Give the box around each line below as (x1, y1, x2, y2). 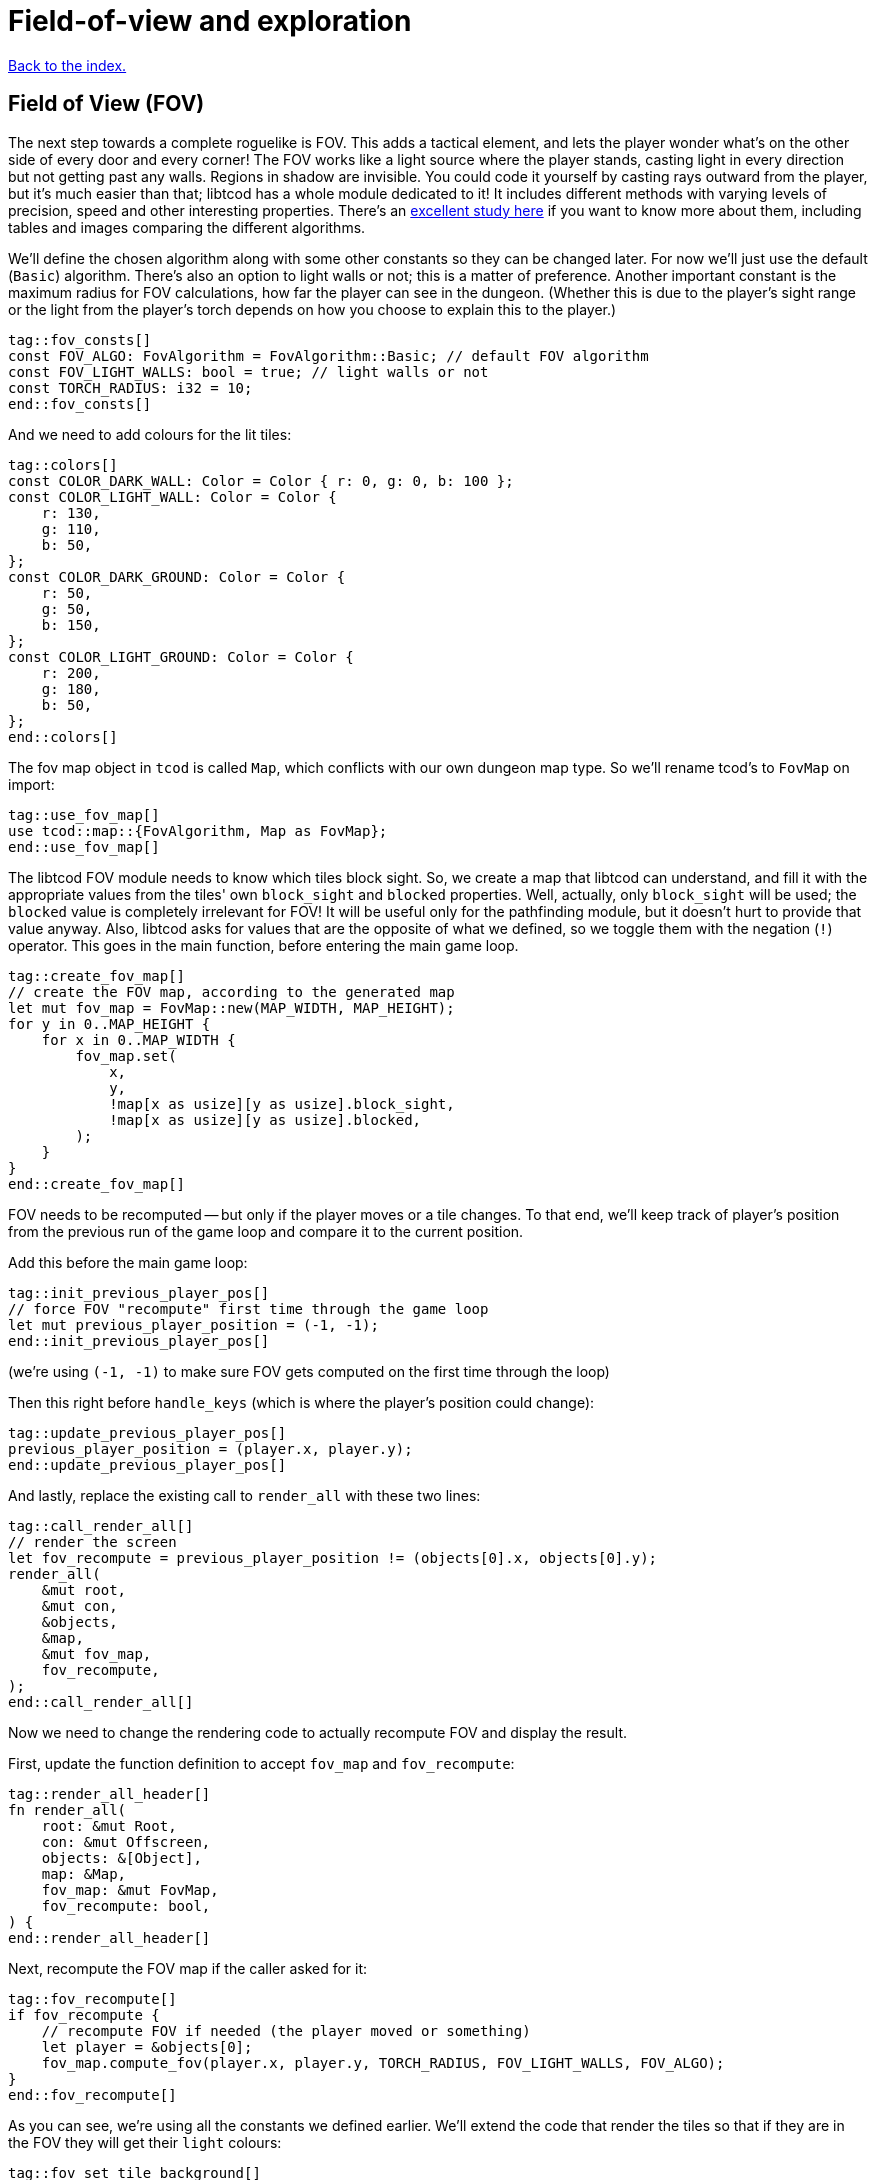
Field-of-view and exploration (8, 4, 412, 38)
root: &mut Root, (41, 1817, 177, 1834)
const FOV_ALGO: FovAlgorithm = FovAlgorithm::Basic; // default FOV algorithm (8, 347, 649, 364)
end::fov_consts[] (8, 395, 152, 412)
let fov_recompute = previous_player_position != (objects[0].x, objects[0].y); (8, 1549, 658, 1566)
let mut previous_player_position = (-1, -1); (8, 1316, 379, 1333)
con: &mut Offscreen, (41, 1833, 211, 1850)
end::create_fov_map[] (8, 1175, 186, 1192)
